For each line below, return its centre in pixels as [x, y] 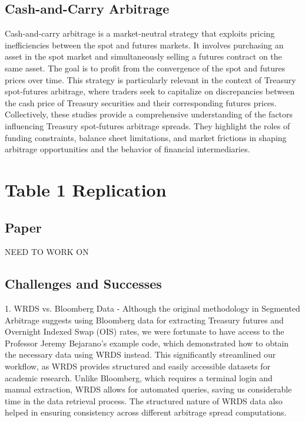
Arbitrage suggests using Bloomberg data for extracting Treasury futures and [144, 320]
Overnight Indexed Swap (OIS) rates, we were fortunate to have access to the [145, 331]
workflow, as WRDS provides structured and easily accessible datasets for [138, 366]
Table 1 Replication [86, 189]
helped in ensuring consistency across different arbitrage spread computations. [146, 412]
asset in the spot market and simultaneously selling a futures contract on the [143, 56]
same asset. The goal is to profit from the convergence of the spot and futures [145, 68]
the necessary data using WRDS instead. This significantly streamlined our [140, 354]
